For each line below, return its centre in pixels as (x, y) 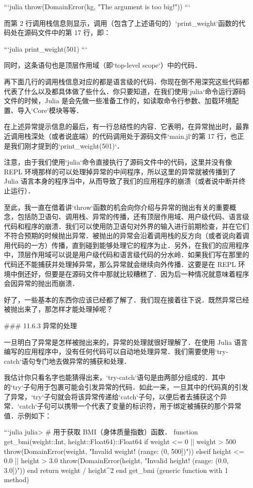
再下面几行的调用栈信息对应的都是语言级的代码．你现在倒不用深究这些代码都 (126, 81)
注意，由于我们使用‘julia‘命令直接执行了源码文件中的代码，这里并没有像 (118, 162)
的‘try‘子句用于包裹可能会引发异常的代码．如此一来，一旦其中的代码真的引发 (126, 387)
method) (17, 479)
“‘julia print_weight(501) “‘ (45, 48)
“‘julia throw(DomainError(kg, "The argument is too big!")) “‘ (97, 6)
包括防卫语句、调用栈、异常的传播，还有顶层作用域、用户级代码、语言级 (133, 216)
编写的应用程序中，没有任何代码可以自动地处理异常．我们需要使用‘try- (116, 351)
